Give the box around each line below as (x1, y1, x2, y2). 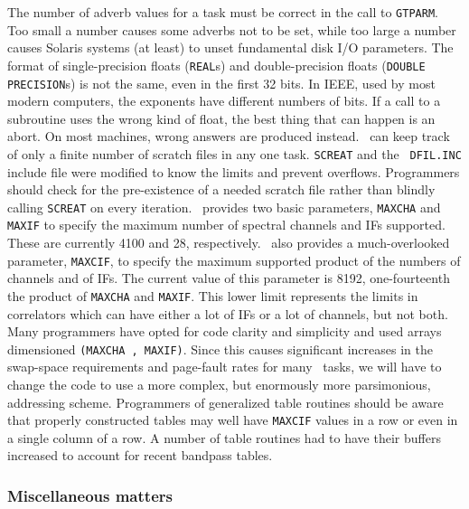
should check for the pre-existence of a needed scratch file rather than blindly (7, 180, 436, 199)
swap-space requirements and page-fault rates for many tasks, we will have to (7, 357, 442, 376)
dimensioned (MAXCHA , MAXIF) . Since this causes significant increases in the (7, 339, 433, 358)
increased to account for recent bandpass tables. (7, 446, 273, 465)
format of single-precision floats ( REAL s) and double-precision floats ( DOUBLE (7, 55, 426, 74)
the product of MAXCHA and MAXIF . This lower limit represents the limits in (7, 286, 418, 305)
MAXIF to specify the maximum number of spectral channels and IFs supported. (7, 215, 446, 234)
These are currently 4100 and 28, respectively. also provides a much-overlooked (7, 233, 450, 252)
